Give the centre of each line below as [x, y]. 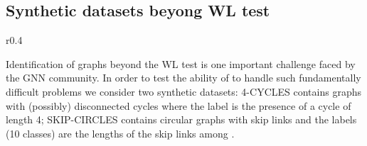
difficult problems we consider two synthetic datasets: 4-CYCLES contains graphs [183, 91]
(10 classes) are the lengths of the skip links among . [120, 133]
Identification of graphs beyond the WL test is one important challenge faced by [181, 63]
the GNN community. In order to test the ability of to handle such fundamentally [183, 78]
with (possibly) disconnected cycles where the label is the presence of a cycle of [179, 105]
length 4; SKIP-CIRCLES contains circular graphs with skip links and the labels [181, 119]
